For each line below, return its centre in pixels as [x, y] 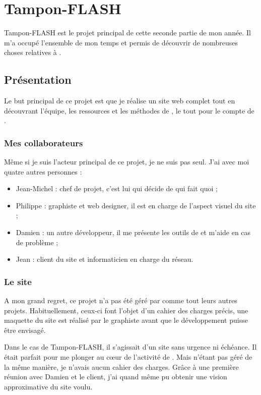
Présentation [38, 79]
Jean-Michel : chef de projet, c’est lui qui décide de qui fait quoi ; [117, 188]
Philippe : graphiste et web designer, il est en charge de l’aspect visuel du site [136, 205]
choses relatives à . [33, 52]
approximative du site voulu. [48, 386]
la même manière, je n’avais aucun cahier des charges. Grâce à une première [121, 366]
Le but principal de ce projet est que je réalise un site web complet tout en [120, 101]
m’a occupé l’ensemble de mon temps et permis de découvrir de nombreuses [121, 42]
